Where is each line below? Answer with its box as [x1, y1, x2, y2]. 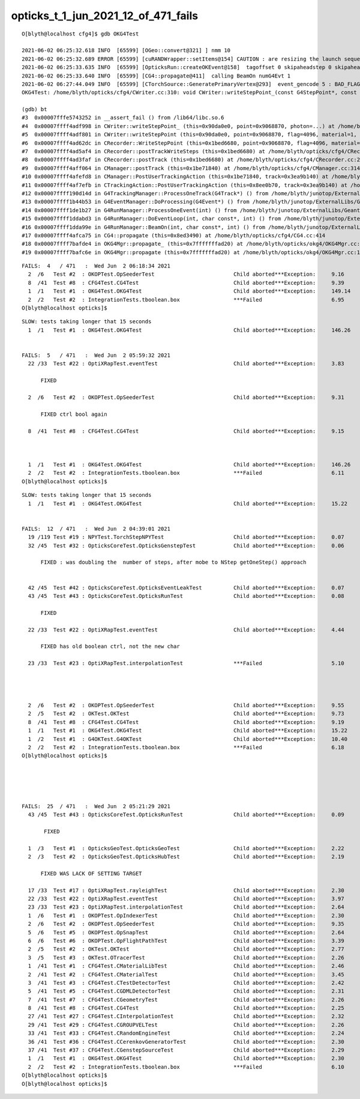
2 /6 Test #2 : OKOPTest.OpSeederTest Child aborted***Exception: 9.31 [28, 394, 344, 401]
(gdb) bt [22, 106, 47, 113]
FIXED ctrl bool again [40, 410, 107, 418]
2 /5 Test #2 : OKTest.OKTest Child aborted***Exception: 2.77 [28, 946, 344, 952]
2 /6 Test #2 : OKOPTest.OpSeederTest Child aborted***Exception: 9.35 [28, 921, 344, 928]
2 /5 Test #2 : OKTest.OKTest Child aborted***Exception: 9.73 [28, 710, 344, 717]
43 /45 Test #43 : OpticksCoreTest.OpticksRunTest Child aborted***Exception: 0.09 [28, 811, 344, 818]
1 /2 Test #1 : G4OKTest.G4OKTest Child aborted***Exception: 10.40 [28, 735, 348, 742]
